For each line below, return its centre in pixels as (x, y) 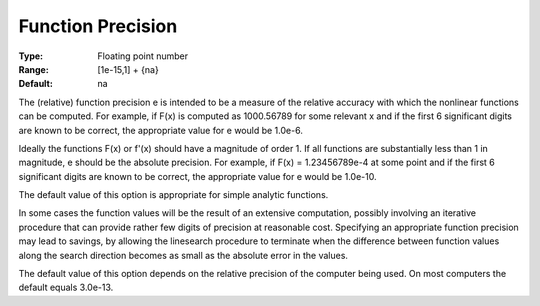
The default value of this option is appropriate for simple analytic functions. (173, 195)
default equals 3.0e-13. (66, 287)
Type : (31, 56)
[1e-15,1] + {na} (128, 69)
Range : (33, 69)
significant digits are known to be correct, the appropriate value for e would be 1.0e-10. (197, 176)
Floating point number (143, 56)
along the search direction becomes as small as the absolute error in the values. (183, 255)
